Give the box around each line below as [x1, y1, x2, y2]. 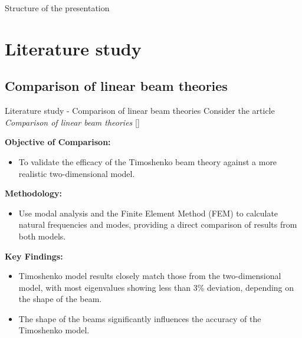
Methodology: [5, 187, 62, 199]
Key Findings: [5, 250, 63, 262]
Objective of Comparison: [5, 136, 111, 148]
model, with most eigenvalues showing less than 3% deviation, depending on [18, 281, 294, 293]
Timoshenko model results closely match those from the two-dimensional [18, 270, 281, 282]
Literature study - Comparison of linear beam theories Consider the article [5, 104, 275, 117]
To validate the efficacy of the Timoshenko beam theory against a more [18, 155, 277, 168]
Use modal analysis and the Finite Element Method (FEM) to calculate [18, 206, 278, 219]
